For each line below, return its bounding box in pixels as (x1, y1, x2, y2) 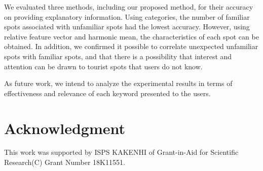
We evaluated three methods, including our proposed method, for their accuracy (4, 2, 253, 12)
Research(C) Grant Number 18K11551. (4, 157, 125, 167)
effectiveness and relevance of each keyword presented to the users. (4, 88, 211, 98)
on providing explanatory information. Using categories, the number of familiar (4, 11, 250, 22)
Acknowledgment (4, 117, 125, 138)
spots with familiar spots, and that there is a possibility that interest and (4, 51, 232, 61)
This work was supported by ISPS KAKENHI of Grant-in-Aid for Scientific (4, 147, 239, 157)
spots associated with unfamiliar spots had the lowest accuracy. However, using (4, 21, 250, 32)
